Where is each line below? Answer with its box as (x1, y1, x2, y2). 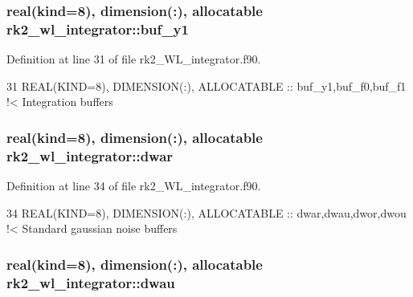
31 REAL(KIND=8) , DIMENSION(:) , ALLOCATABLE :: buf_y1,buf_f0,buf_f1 (6, 77, 407, 94)
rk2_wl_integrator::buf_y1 (6, 18, 189, 39)
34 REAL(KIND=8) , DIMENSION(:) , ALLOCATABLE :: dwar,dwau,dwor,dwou (6, 204, 407, 221)
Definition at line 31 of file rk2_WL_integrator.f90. (6, 51, 261, 67)
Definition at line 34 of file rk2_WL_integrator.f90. (6, 177, 261, 194)
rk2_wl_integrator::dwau (6, 272, 175, 292)
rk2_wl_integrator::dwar (6, 145, 174, 165)
